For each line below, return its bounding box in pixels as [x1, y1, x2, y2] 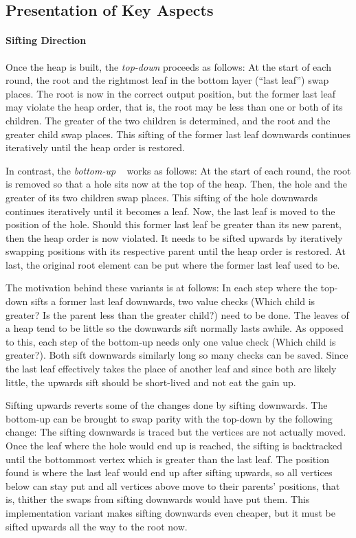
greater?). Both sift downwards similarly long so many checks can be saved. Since [5, 348, 348, 362]
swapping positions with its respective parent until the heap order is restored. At [5, 244, 346, 258]
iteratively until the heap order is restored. [5, 140, 185, 155]
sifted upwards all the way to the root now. [5, 519, 188, 533]
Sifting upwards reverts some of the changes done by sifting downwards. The [5, 398, 328, 412]
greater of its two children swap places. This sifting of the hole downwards [5, 190, 318, 204]
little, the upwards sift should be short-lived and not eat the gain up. [5, 374, 296, 389]
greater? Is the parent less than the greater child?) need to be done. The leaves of [5, 307, 349, 322]
